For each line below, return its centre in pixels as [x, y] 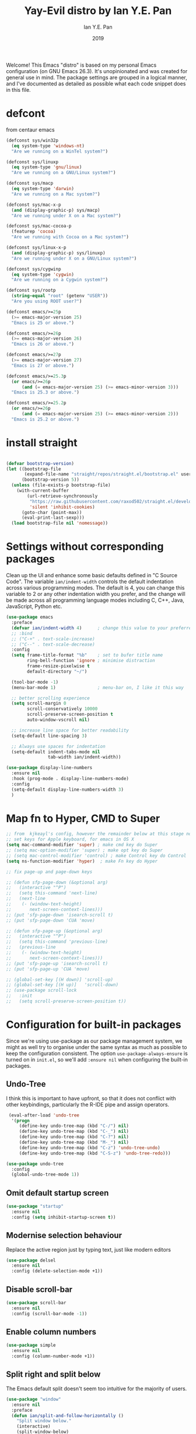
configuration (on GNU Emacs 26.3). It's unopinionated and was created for [97, 71]
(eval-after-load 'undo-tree [44, 1115]
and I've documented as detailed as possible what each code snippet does [96, 84]
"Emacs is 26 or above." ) [43, 344]
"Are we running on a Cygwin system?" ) [60, 280]
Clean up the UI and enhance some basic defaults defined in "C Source [92, 575]
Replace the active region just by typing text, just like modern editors [88, 1249]
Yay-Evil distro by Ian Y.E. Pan [98, 11]
